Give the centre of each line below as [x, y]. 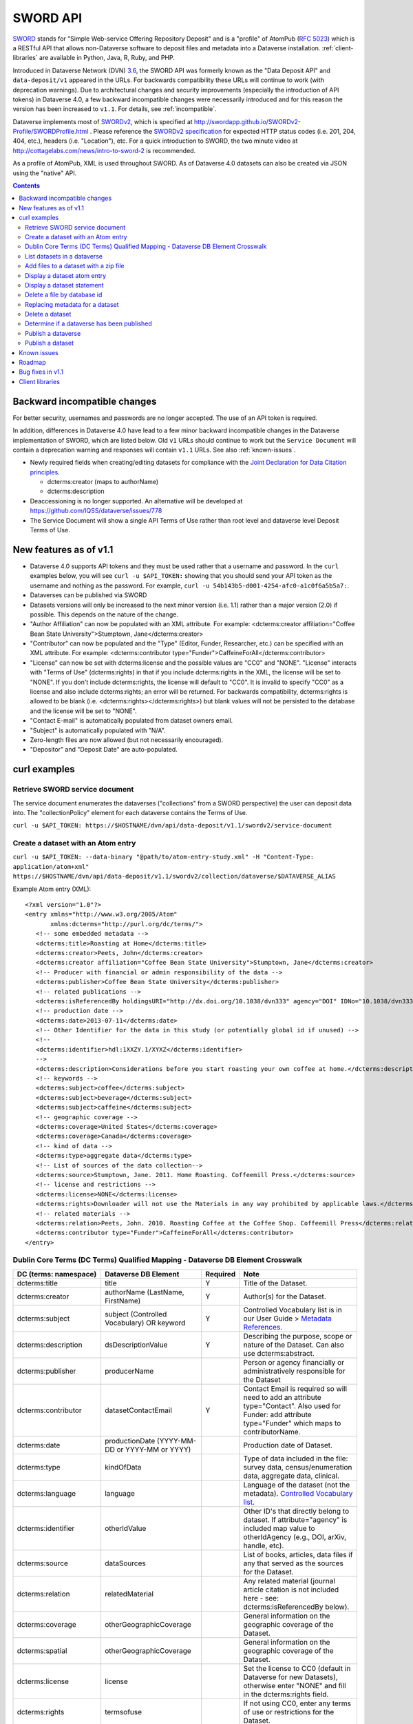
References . [263, 1327]
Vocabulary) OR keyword [145, 1323]
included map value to [279, 1528]
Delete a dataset [48, 314]
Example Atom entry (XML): [52, 889]
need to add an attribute [282, 1397]
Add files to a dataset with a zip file [75, 266]
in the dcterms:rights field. [286, 1694]
